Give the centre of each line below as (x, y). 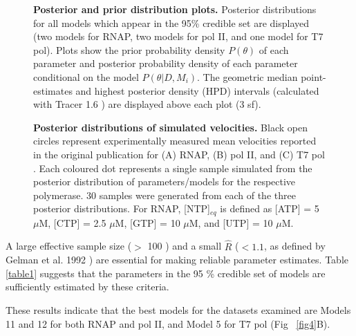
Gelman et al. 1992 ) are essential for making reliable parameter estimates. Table (177, 260)
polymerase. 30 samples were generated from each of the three (165, 195)
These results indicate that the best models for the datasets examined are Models (178, 309)
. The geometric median (247, 76)
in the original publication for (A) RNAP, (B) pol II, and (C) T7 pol (179, 154)
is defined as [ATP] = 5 (270, 208)
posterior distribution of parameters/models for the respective (165, 181)
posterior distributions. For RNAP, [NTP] (122, 208)
